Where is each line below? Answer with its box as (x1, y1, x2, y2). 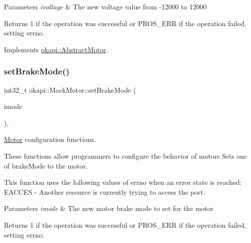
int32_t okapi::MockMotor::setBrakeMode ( (4, 84, 136, 95)
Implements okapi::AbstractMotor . (4, 44, 108, 54)
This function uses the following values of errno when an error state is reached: (4, 177, 242, 187)
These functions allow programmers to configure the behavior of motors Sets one (4, 150, 247, 161)
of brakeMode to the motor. (4, 160, 88, 171)
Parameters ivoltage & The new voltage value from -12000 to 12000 (4, 1, 207, 11)
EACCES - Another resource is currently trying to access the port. (4, 186, 205, 197)
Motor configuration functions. (4, 134, 96, 144)
